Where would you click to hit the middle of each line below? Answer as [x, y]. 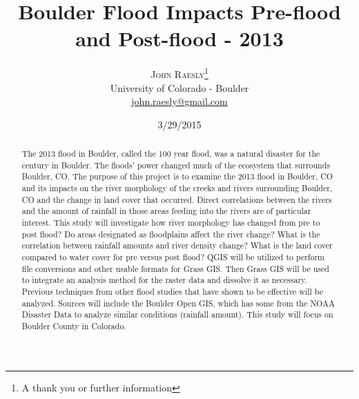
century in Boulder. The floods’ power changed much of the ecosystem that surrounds [176, 165]
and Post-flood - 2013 [179, 38]
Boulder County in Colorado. [74, 325]
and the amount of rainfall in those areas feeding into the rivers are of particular [166, 211]
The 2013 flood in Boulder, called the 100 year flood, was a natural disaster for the [171, 154]
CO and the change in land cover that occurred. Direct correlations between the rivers [177, 199]
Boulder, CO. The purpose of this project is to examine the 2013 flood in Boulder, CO [177, 176]
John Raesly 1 [179, 73]
